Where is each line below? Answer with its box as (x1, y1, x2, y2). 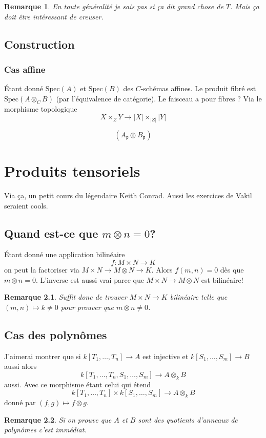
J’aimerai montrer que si (4, 350, 81, 361)
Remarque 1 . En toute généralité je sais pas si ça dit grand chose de (4, 1, 223, 11)
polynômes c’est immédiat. (4, 424, 87, 435)
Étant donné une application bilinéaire (4, 249, 125, 260)
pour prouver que (60, 301, 114, 312)
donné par (4, 397, 36, 407)
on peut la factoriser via (4, 264, 79, 275)
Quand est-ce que (4, 225, 98, 241)
